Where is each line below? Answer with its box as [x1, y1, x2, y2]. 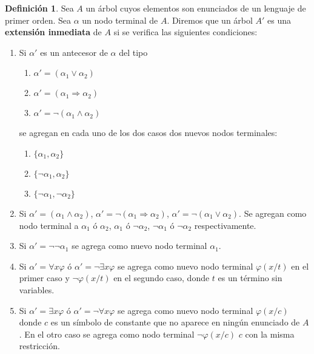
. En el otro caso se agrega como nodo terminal [19, 327, 195, 340]
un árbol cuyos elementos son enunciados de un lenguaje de [85, 2, 306, 14]
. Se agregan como [239, 206, 307, 219]
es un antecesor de [40, 46, 108, 58]
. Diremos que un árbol [167, 13, 253, 26]
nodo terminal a [19, 219, 79, 231]
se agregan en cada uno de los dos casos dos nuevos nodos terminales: [19, 126, 278, 139]
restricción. [19, 339, 60, 352]
